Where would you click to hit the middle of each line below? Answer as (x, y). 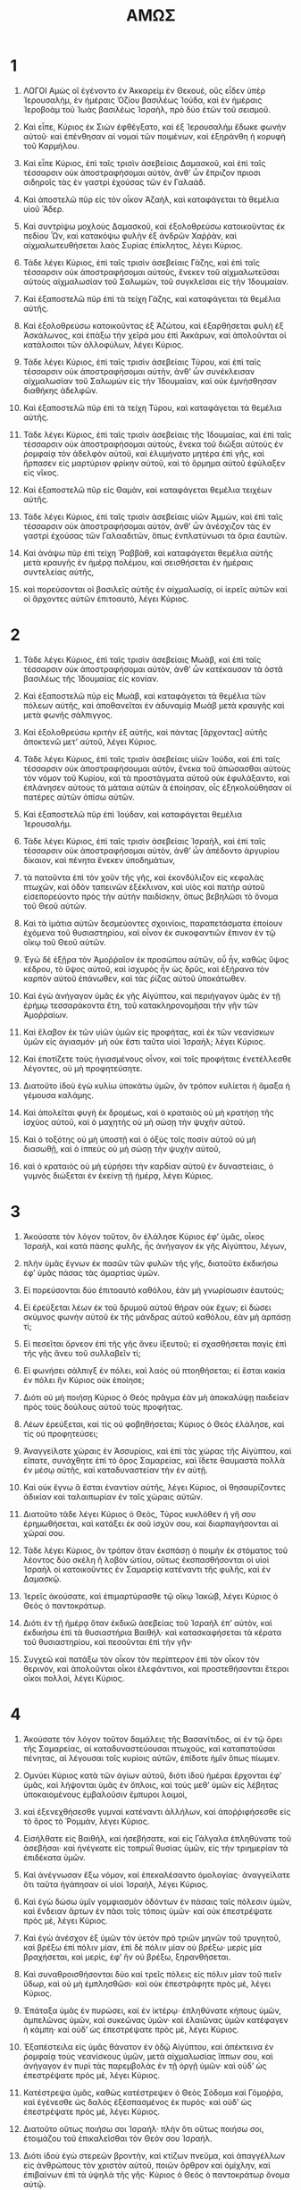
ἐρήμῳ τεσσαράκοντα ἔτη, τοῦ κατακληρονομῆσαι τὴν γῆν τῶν (141, 1005)
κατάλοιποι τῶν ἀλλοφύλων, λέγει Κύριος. (103, 344)
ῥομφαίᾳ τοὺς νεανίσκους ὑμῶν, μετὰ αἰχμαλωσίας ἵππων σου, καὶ (148, 2056)
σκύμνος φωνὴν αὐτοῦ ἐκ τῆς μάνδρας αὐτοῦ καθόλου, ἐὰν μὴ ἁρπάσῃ (157, 1317)
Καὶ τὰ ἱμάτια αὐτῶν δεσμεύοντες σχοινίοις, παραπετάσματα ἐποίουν (153, 923)
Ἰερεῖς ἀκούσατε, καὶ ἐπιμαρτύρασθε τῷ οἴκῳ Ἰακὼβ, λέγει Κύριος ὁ (150, 1596)
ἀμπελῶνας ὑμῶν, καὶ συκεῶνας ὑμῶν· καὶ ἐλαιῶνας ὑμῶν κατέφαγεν (155, 2019)
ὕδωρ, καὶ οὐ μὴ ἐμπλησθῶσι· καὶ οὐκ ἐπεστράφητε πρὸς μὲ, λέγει (147, 1984)
